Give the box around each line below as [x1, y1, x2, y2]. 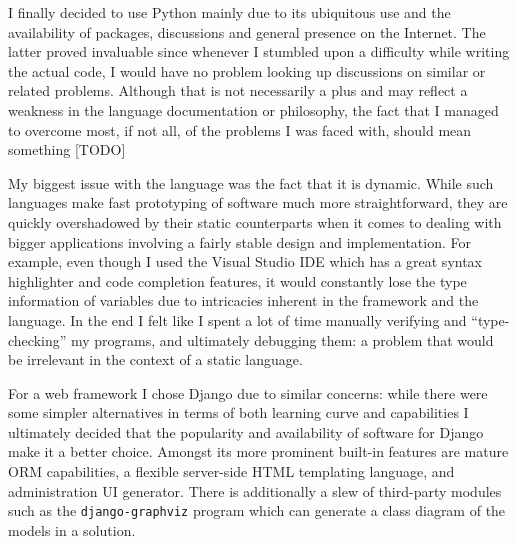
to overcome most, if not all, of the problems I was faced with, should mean [8, 119, 472, 140]
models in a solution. [8, 519, 136, 540]
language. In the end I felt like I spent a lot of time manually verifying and [8, 309, 467, 330]
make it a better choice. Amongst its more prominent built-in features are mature [8, 441, 509, 462]
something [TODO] [8, 139, 126, 160]
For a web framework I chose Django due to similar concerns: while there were [8, 382, 488, 403]
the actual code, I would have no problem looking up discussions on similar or [8, 60, 486, 81]
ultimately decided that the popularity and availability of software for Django [8, 421, 484, 442]
